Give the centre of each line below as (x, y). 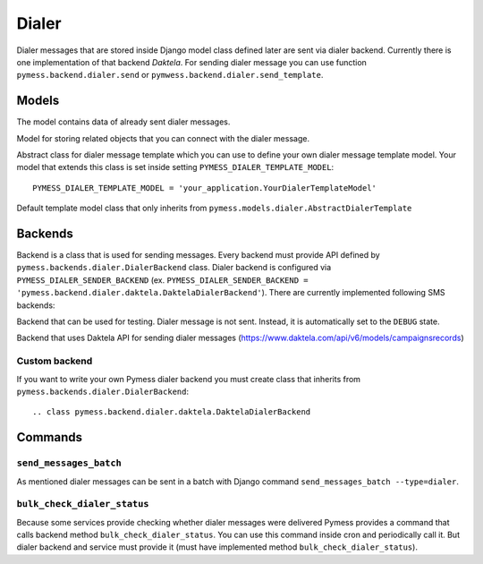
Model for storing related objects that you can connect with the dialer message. (163, 138)
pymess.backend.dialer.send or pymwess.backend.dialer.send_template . (170, 75)
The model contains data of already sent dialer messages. (123, 122)
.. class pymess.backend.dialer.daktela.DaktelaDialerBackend (172, 412)
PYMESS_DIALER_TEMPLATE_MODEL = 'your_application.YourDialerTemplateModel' (205, 188)
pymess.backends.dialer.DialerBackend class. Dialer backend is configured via (174, 268)
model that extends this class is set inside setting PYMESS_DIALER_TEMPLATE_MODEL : (175, 167)
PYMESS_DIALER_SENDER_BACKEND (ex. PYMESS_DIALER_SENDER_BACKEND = (162, 280)
